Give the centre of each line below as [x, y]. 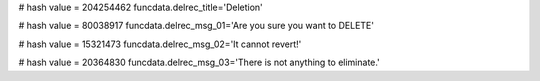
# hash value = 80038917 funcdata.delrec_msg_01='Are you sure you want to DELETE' [196, 26]
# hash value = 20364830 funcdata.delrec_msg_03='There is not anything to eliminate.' [199, 62]
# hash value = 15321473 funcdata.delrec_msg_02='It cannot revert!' [160, 44]
